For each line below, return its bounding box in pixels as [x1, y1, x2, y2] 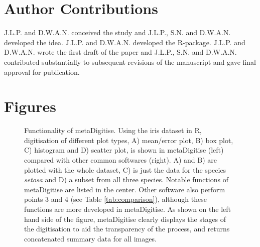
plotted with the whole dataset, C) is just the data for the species [24, 164, 226, 175]
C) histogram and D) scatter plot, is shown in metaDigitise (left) [24, 145, 224, 155]
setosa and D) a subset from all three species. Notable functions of [24, 174, 228, 185]
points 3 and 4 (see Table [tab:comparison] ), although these [24, 194, 207, 204]
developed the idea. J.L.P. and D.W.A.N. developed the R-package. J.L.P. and [4, 37, 245, 47]
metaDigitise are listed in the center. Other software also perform [24, 184, 225, 194]
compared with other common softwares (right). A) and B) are [24, 155, 217, 165]
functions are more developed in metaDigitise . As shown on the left [24, 203, 231, 214]
